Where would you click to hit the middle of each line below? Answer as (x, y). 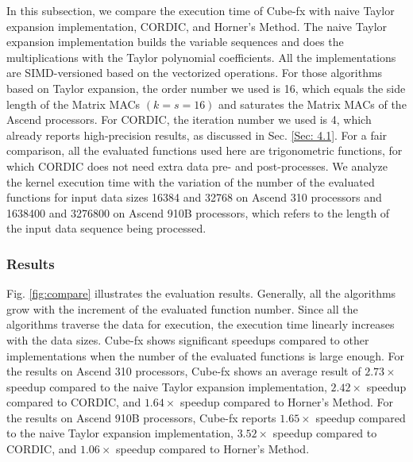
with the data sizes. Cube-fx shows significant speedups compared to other (188, 339)
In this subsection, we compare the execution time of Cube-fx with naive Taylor (201, 10)
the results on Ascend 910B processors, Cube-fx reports (141, 417)
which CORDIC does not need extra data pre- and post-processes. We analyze (197, 166)
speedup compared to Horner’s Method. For (287, 402)
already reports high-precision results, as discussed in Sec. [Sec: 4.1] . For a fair (197, 135)
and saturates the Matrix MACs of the (313, 104)
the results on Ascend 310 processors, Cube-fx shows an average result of (184, 371)
